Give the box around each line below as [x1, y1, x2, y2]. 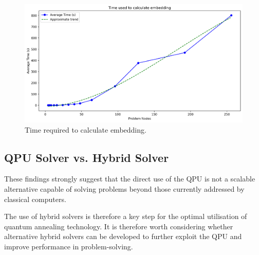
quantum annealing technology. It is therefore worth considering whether [4, 221, 233, 231]
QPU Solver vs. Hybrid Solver [4, 149, 169, 165]
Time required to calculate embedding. [25, 124, 146, 135]
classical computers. [4, 193, 66, 204]
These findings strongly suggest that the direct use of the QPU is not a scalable [4, 173, 255, 184]
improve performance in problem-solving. [4, 241, 133, 251]
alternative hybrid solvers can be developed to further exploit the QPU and [4, 231, 242, 242]
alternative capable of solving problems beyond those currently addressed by [4, 184, 245, 194]
